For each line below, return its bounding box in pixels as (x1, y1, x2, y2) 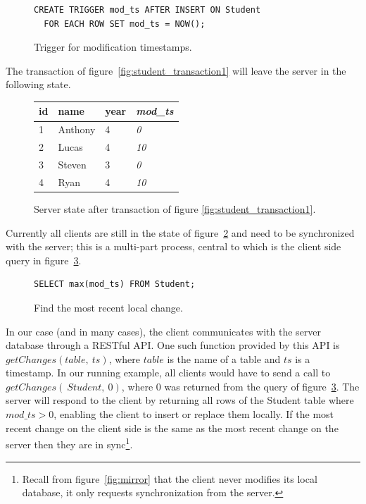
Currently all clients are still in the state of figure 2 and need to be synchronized (6, 225, 355, 240)
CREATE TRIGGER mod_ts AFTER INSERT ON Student (34, 5, 261, 15)
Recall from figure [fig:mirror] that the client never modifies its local (22, 471, 317, 486)
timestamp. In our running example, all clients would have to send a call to (6, 365, 331, 380)
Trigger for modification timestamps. (34, 39, 192, 54)
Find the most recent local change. (34, 300, 183, 314)
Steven (58, 157, 87, 171)
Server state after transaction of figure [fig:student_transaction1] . (34, 201, 316, 216)
